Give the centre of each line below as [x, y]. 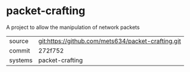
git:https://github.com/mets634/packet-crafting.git [110, 41]
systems [21, 60]
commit [20, 50]
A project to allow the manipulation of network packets [73, 27]
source [19, 41]
